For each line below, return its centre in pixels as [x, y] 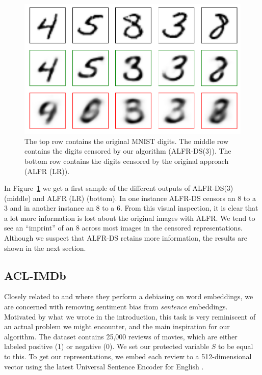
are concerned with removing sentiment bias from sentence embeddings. [116, 307]
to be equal [235, 346]
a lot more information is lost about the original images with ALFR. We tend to [130, 218]
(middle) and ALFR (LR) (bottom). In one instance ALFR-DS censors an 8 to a [130, 198]
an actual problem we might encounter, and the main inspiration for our [117, 326]
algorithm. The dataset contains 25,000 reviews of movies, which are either [121, 336]
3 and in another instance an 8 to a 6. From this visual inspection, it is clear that [131, 208]
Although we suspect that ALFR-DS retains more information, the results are [126, 238]
